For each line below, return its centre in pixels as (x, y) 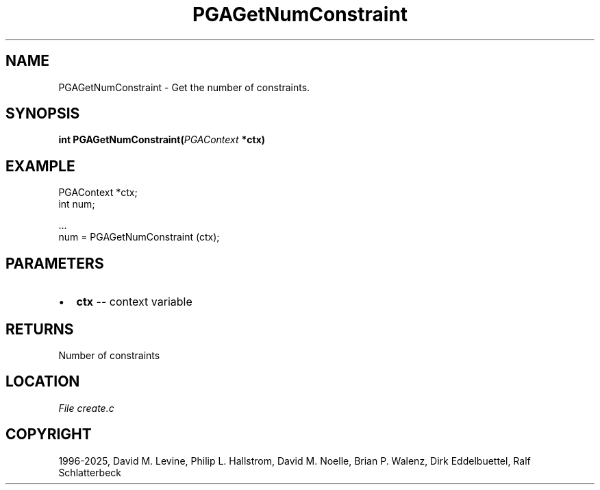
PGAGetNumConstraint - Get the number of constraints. (184, 87)
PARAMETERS (55, 263)
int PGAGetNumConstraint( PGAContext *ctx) (162, 140)
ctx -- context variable (134, 302)
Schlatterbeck (90, 472)
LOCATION (43, 382)
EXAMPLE (40, 166)
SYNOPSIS (43, 114)
